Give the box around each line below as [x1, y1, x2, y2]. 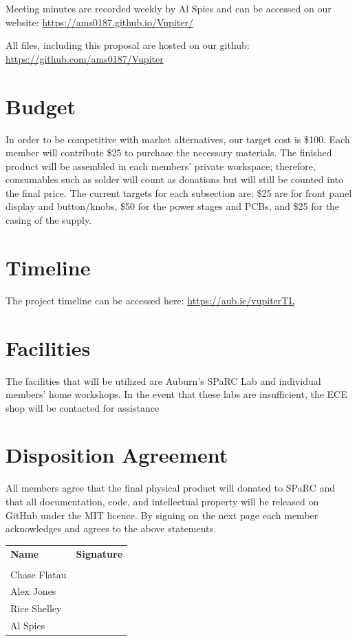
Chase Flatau [10, 567, 67, 581]
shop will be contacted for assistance [6, 400, 160, 414]
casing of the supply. [6, 213, 92, 227]
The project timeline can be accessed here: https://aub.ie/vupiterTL [6, 293, 295, 307]
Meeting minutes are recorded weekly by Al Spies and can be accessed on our [6, 1, 332, 15]
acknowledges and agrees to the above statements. [6, 521, 216, 536]
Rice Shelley [10, 601, 62, 616]
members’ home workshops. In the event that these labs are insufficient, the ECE [6, 387, 347, 401]
